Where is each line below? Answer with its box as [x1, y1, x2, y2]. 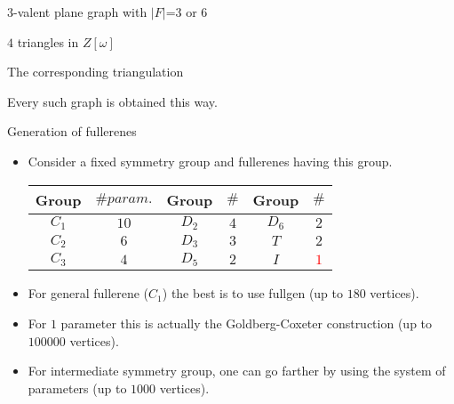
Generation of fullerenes [7, 122, 137, 141]
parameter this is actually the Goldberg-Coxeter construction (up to [60, 313, 433, 332]
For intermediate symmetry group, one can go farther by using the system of [28, 361, 446, 380]
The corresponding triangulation [7, 62, 184, 81]
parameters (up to [28, 378, 127, 397]
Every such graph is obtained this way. [7, 92, 218, 110]
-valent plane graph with [13, 3, 147, 20]
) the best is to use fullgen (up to [162, 284, 344, 303]
